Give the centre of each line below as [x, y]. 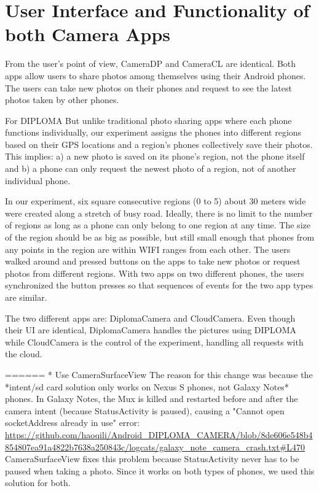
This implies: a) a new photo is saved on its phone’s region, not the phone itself [155, 156]
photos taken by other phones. [62, 100]
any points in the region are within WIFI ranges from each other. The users [148, 249]
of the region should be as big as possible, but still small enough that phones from [160, 237]
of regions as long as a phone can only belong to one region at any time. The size [158, 225]
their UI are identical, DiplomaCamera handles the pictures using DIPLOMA [151, 330]
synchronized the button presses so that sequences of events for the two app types [159, 285]
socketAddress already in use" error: [73, 423]
